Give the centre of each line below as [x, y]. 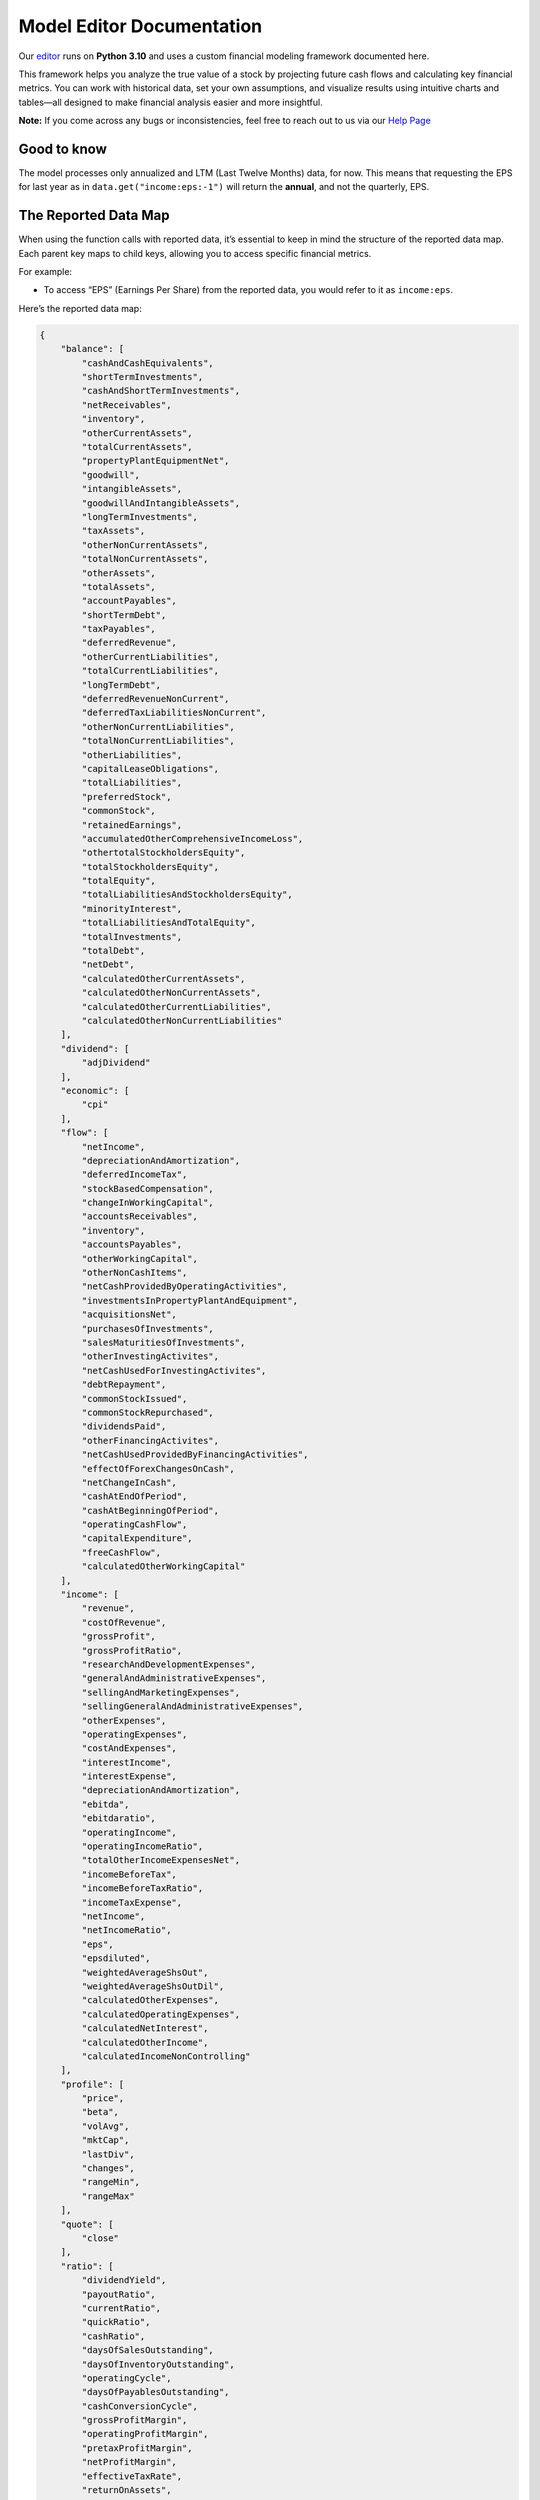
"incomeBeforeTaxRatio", [142, 1888]
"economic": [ [95, 1090]
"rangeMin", [110, 2182]
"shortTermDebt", [124, 614]
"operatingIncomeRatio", [142, 1846]
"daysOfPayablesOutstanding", [155, 2392]
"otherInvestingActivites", [150, 1356]
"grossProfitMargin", [134, 2420]
